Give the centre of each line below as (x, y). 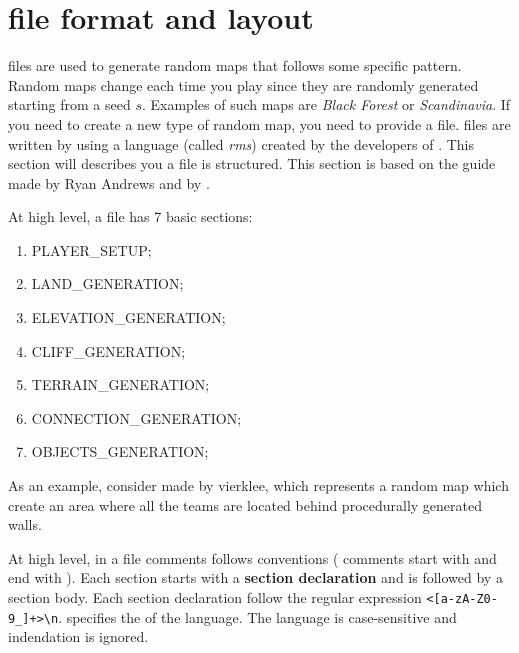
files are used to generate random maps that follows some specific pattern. (235, 65)
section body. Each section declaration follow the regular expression (215, 597)
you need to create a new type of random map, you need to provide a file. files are (259, 123)
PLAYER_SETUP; (91, 249)
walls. (25, 524)
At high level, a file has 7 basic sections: (130, 216)
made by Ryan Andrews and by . (109, 182)
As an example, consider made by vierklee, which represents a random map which (258, 485)
